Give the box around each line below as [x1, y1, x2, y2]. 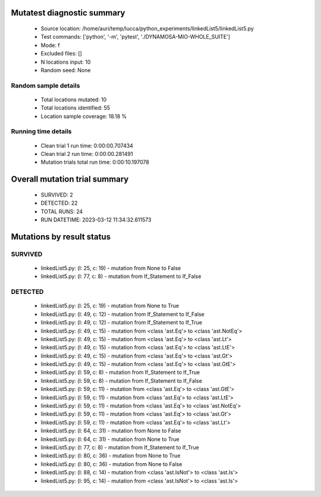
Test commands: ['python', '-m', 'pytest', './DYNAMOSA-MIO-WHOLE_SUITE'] [40, 33, 231, 40]
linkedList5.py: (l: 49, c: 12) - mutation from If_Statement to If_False [40, 310, 204, 318]
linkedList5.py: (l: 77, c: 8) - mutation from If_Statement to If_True [40, 443, 199, 451]
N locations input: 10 [40, 58, 91, 65]
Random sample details [11, 81, 80, 89]
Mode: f [40, 42, 60, 49]
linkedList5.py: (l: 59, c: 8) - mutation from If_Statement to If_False [40, 377, 202, 384]
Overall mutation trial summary [11, 174, 129, 185]
